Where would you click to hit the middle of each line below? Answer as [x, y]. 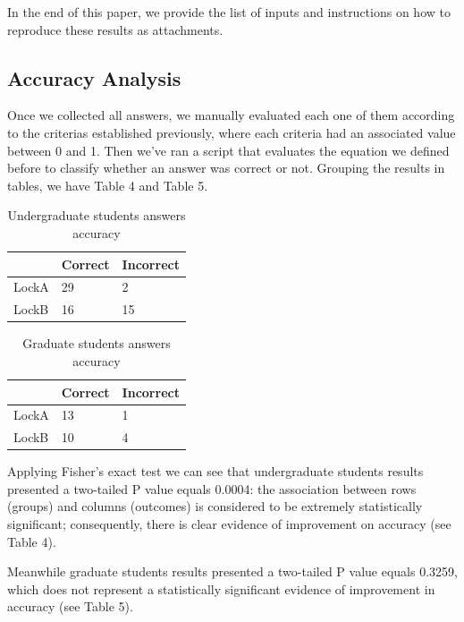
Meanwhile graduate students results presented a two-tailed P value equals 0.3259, [232, 571]
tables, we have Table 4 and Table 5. [108, 185]
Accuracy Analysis [94, 77]
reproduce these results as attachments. [115, 29]
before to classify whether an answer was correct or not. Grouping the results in [226, 168]
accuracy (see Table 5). [70, 606]
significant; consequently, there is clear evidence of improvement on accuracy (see [229, 524]
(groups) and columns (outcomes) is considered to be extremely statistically [215, 506]
